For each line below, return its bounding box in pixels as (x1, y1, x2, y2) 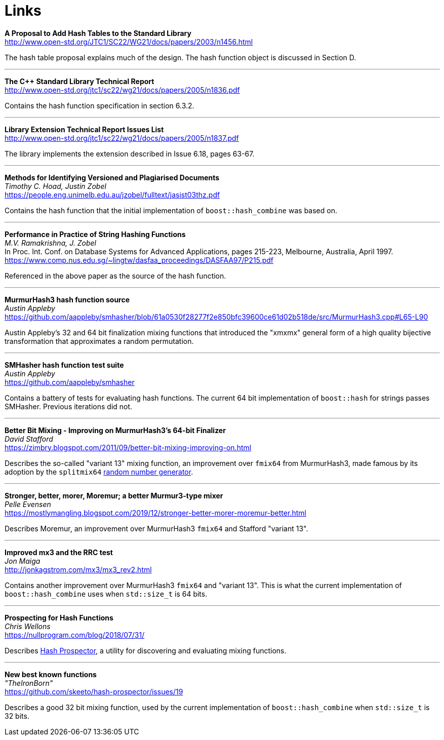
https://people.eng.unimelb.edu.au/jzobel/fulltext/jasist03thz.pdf (5, 190, 220, 199)
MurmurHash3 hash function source (5, 295, 130, 304)
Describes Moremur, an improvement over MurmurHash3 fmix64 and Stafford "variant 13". (5, 524, 308, 533)
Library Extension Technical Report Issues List (5, 125, 164, 134)
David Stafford (5, 434, 53, 443)
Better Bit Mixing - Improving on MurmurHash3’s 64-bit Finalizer (5, 425, 226, 435)
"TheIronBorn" (5, 678, 53, 687)
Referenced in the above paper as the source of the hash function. (5, 271, 226, 280)
